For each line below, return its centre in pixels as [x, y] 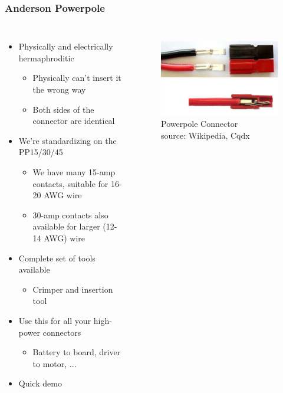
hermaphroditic [46, 58]
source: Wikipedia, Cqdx [205, 135]
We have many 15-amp [74, 171]
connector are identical [74, 121]
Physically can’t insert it [77, 78]
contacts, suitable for [70, 183]
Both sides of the [63, 109]
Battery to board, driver [77, 352]
